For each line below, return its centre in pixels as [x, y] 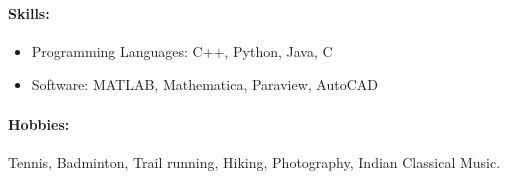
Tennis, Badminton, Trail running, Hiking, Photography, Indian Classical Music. [254, 161]
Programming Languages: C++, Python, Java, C [182, 50]
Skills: [29, 12]
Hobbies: [39, 123]
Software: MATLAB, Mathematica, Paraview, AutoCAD [204, 84]
